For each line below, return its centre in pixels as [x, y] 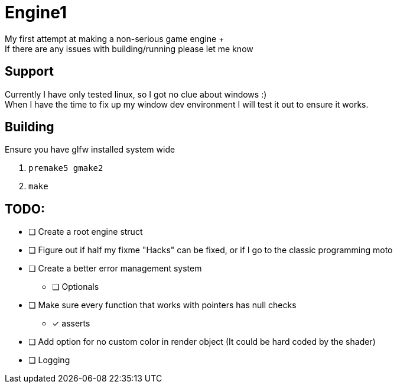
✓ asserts [71, 324]
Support [29, 72]
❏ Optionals [76, 287]
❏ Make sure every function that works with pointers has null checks [162, 305]
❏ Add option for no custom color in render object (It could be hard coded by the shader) [202, 342]
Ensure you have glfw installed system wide [90, 150]
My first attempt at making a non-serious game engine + [115, 38]
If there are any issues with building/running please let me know [129, 48]
